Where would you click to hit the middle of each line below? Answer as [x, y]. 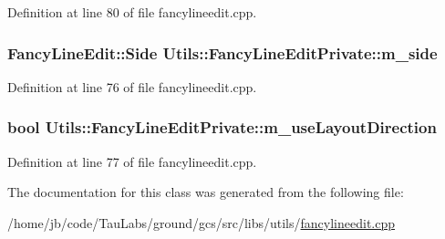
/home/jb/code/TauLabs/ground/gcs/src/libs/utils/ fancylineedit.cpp [202, 222]
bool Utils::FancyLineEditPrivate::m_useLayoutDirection [222, 127]
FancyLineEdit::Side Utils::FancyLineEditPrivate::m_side [222, 52]
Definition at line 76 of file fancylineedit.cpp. [132, 86]
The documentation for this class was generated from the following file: [206, 192]
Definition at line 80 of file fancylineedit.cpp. [132, 12]
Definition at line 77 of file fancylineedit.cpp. [132, 161]
